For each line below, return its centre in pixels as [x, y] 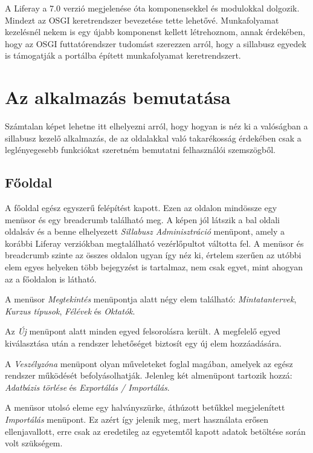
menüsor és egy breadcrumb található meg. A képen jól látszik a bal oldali [142, 219]
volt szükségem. [34, 443]
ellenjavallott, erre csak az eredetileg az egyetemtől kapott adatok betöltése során [155, 431]
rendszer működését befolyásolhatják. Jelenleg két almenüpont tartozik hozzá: [149, 375]
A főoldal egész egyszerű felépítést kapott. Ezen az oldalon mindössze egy [141, 208]
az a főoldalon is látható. [51, 279]
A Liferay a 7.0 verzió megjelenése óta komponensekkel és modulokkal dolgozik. [152, 8]
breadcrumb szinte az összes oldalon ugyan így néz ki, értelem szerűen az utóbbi [153, 255]
